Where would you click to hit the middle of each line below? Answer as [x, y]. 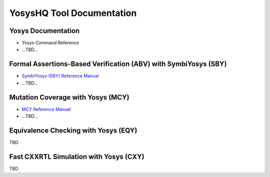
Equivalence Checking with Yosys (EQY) [73, 130]
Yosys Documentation [44, 31]
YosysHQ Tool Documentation [73, 13]
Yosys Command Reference [50, 43]
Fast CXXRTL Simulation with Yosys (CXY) [77, 157]
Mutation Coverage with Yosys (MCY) [69, 97]
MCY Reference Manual [46, 109]
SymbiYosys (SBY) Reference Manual [60, 76]
